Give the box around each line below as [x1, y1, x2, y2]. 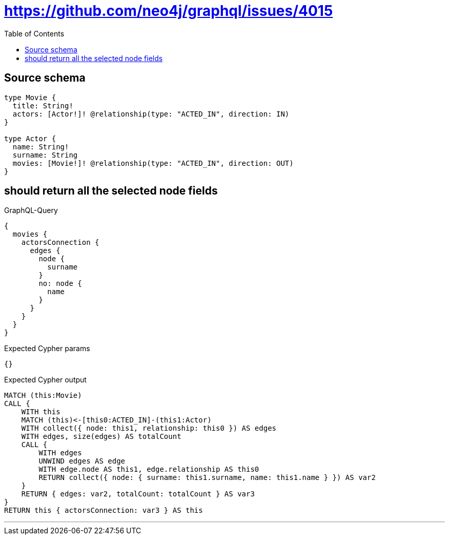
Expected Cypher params [4, 344, 90, 353]
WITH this [21, 408, 60, 416]
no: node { [38, 279, 82, 288]
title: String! [12, 101, 73, 110]
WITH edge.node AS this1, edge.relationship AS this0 [38, 465, 259, 474]
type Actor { [4, 134, 56, 143]
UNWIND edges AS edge [38, 457, 126, 466]
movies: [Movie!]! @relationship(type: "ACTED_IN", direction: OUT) [12, 159, 294, 167]
